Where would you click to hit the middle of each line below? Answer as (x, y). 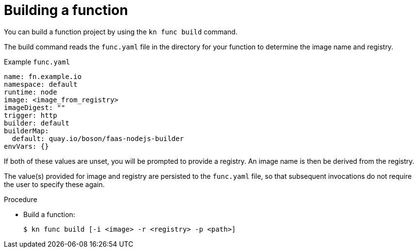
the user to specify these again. (54, 184)
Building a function (66, 10)
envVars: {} (26, 146)
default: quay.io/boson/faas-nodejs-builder (98, 138)
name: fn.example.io (43, 76)
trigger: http (31, 115)
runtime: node (31, 92)
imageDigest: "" (35, 107)
